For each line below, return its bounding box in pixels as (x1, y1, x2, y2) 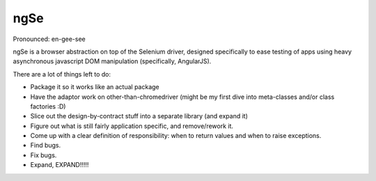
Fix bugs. (30, 150, 57, 159)
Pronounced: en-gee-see (13, 35, 86, 43)
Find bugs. (30, 141, 61, 150)
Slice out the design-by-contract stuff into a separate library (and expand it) (30, 112, 249, 120)
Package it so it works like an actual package (30, 83, 159, 91)
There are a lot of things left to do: (13, 70, 111, 78)
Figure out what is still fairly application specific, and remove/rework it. (30, 122, 233, 130)
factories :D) (30, 102, 66, 111)
